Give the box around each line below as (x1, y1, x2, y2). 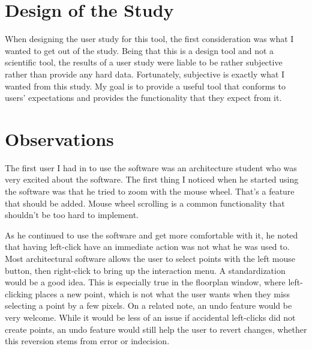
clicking (5, 287, 32, 300)
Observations (5, 126, 114, 151)
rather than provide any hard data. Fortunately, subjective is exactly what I (5, 67, 285, 80)
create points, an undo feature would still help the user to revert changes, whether (5, 323, 307, 335)
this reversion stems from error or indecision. (5, 335, 170, 347)
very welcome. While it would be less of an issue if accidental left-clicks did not (5, 311, 296, 323)
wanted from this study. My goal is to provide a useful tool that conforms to (5, 79, 286, 92)
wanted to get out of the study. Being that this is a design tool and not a (5, 44, 274, 56)
